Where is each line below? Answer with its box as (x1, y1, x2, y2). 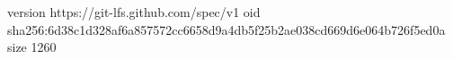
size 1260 (7, 38, 57, 56)
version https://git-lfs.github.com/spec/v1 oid (7, 3, 261, 21)
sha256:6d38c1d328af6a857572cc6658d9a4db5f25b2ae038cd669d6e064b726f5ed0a (7, 20, 446, 38)
